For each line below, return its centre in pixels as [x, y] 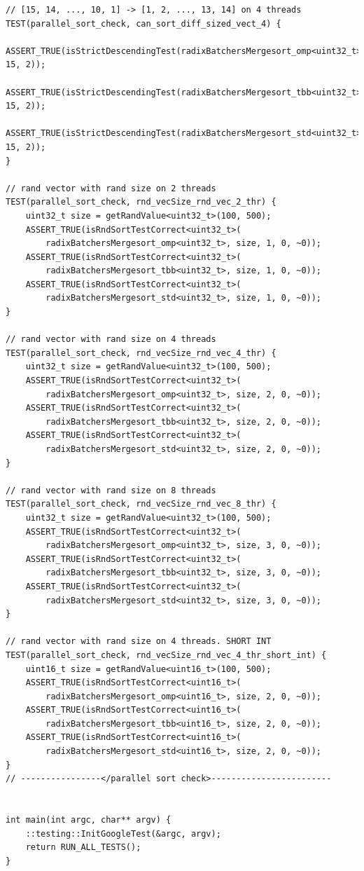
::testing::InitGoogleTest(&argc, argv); [123, 834]
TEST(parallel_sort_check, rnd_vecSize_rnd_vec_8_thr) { [141, 504]
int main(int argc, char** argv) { [89, 820]
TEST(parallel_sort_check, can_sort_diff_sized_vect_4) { [143, 23]
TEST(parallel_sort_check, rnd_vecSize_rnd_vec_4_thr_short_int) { [166, 655]
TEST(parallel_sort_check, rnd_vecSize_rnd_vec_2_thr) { [141, 202]
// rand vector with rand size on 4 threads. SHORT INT [139, 642]
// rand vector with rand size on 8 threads [111, 490]
